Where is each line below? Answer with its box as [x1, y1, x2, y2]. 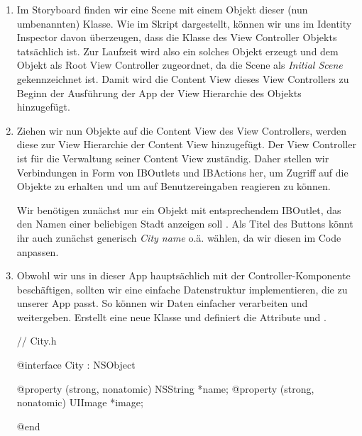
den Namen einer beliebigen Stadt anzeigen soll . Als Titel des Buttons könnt [16, 216, 353, 231]
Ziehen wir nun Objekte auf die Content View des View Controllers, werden [16, 123, 347, 138]
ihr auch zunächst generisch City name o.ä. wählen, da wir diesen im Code [16, 230, 341, 245]
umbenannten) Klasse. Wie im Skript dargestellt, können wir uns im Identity [16, 16, 352, 30]
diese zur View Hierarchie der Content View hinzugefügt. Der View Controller [16, 137, 356, 152]
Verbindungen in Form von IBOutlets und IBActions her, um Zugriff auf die [16, 164, 349, 179]
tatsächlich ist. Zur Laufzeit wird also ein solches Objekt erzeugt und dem [16, 43, 339, 58]
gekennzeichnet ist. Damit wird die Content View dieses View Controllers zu [16, 71, 349, 86]
